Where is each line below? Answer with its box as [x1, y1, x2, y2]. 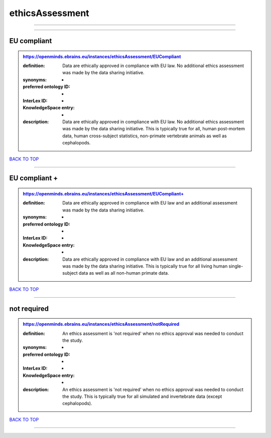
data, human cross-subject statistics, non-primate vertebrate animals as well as [62, 133, 227, 139]
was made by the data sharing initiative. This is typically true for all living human [62, 263, 228, 269]
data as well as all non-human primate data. [78, 270, 169, 276]
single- [228, 263, 243, 269]
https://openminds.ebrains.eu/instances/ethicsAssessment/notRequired [23, 321, 180, 327]
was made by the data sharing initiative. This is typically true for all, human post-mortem [62, 126, 245, 132]
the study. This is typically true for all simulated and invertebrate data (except [62, 393, 222, 399]
